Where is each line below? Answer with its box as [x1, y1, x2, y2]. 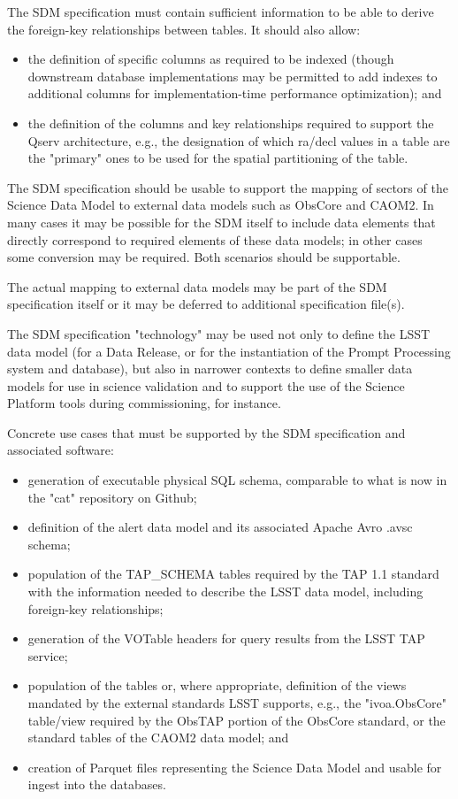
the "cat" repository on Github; [27, 488, 197, 506]
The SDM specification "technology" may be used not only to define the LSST [7, 324, 431, 342]
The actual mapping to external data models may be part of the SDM [7, 277, 387, 296]
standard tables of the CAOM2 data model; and [27, 728, 289, 747]
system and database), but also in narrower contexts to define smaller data [7, 359, 413, 378]
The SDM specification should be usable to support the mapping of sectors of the [7, 178, 448, 196]
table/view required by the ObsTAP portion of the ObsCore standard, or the [27, 711, 446, 729]
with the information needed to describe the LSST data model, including [27, 582, 424, 601]
